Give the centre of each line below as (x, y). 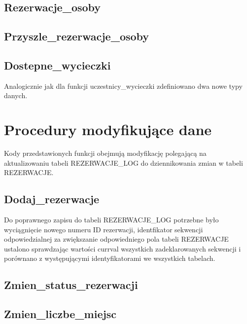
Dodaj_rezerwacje (52, 199)
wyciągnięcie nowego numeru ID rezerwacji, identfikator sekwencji (104, 229)
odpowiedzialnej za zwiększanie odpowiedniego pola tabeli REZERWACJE (116, 239)
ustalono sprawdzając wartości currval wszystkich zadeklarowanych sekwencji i (123, 248)
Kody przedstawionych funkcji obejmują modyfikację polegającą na (105, 153)
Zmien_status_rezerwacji (71, 285)
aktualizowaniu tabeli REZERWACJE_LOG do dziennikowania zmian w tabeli (123, 162)
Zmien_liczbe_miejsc (60, 314)
